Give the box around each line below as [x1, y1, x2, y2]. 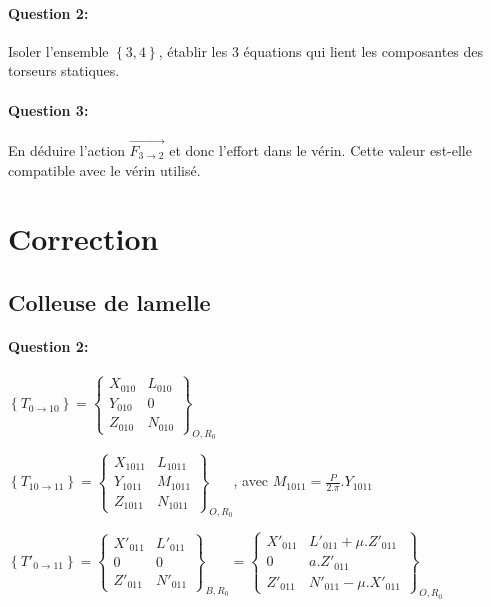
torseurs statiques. [8, 60, 120, 81]
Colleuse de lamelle [8, 286, 211, 317]
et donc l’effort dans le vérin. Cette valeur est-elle [169, 140, 472, 160]
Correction [8, 218, 159, 259]
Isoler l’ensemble [8, 40, 109, 61]
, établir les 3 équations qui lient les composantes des [158, 40, 484, 61]
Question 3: [8, 99, 89, 120]
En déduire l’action [8, 140, 125, 160]
